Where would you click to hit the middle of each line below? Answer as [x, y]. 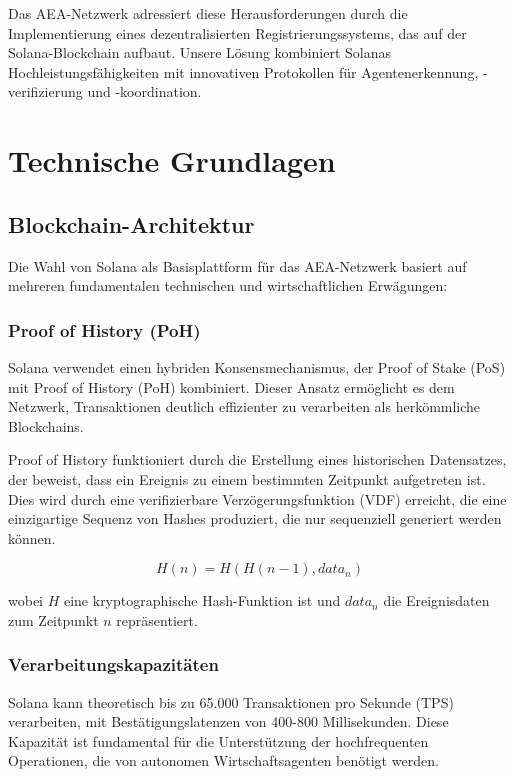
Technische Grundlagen [172, 160]
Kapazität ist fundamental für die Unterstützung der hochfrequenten [218, 740]
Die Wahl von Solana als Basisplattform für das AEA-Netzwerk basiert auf [237, 265]
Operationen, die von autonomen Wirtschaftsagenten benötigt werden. [223, 760]
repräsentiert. [157, 619]
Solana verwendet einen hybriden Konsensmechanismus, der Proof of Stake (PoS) [257, 366]
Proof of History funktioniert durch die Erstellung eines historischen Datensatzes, [257, 459]
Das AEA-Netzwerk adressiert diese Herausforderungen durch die [208, 13]
